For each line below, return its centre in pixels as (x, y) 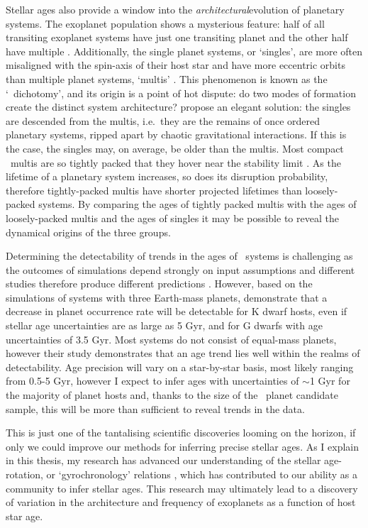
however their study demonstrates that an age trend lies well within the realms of (183, 353)
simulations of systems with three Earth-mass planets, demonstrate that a (167, 297)
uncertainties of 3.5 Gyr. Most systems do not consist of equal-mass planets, (171, 339)
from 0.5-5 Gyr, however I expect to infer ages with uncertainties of (152, 381)
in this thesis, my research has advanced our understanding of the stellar (163, 460)
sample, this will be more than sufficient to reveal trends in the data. (155, 408)
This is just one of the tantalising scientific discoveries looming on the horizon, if (181, 433)
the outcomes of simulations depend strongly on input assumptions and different (180, 269)
